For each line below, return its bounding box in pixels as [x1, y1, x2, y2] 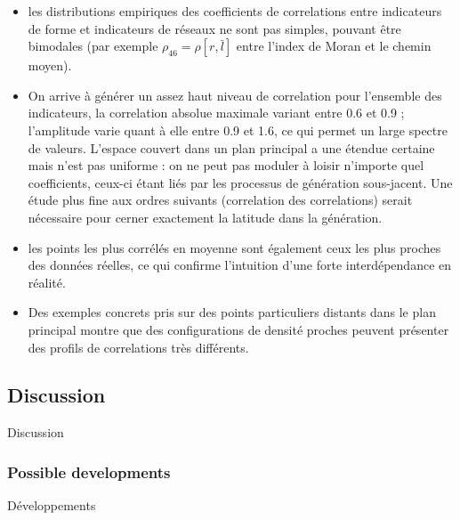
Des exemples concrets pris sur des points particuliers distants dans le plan [28, 303, 436, 321]
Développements [7, 496, 96, 515]
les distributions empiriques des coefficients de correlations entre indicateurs [28, 2, 442, 20]
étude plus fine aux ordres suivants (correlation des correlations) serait [28, 191, 413, 209]
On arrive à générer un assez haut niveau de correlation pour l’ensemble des [28, 85, 442, 104]
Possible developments [7, 460, 171, 483]
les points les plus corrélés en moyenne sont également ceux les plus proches [28, 238, 441, 256]
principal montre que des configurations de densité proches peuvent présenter [28, 320, 449, 338]
